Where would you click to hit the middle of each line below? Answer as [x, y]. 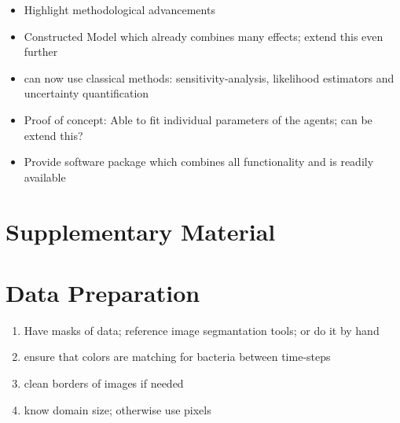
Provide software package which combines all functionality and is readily [199, 162]
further [41, 51]
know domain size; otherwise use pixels [117, 409]
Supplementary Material [141, 231]
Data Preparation [103, 292]
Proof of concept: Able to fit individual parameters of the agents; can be [198, 119]
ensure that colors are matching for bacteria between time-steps [177, 357]
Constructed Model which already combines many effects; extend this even [204, 36]
